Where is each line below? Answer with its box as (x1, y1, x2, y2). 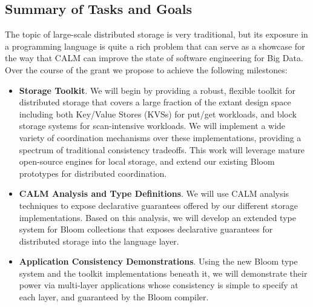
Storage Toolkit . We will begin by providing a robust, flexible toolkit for (19, 84, 295, 96)
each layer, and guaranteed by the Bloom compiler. (19, 291, 209, 303)
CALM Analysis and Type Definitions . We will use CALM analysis (19, 187, 289, 200)
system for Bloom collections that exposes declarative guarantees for (19, 223, 273, 236)
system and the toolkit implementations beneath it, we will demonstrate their (19, 266, 308, 279)
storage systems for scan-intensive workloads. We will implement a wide (19, 119, 286, 132)
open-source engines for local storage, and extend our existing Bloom (19, 155, 275, 168)
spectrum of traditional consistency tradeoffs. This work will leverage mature (19, 143, 305, 156)
